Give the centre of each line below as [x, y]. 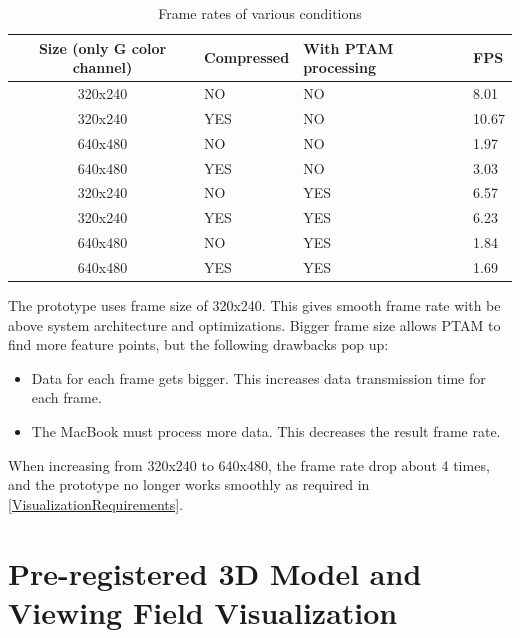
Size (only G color [102, 47]
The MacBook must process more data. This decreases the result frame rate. [266, 431]
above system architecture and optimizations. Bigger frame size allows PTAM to [254, 324]
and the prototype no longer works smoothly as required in [189, 484]
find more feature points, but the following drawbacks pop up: [198, 344]
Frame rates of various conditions [260, 13]
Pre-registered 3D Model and [215, 572]
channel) [102, 67]
